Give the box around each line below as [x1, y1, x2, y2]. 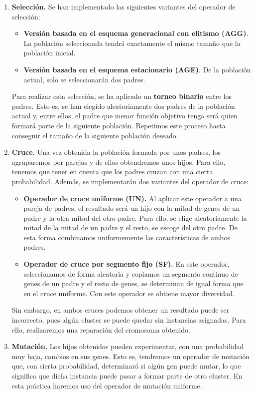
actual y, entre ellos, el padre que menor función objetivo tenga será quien [11, 110, 238, 121]
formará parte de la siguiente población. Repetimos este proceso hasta [11, 120, 226, 130]
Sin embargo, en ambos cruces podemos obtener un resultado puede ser [11, 305, 230, 315]
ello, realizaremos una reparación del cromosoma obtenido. [11, 324, 190, 335]
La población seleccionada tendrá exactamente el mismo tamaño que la [23, 37, 241, 48]
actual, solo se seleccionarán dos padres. [23, 74, 145, 84]
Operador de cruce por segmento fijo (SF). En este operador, [23, 259, 230, 269]
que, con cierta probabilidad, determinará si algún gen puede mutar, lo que [11, 361, 241, 371]
